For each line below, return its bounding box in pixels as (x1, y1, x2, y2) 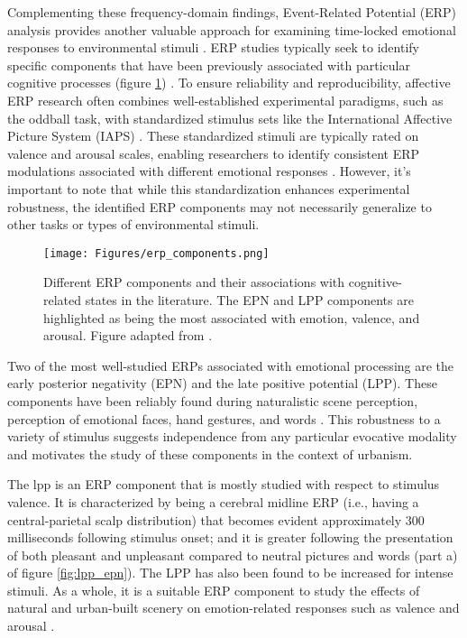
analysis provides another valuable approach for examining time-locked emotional (7, 20, 456, 39)
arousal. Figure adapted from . (43, 326, 213, 345)
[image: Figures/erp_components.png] (43, 246, 270, 260)
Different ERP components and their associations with (43, 273, 345, 291)
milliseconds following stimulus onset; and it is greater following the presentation (7, 528, 453, 547)
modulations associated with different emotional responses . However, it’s (7, 162, 411, 180)
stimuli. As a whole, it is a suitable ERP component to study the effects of (7, 580, 420, 599)
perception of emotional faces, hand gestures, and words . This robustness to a (7, 409, 441, 428)
